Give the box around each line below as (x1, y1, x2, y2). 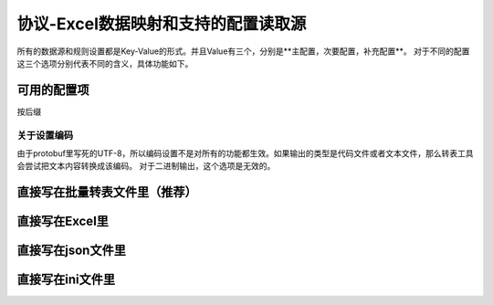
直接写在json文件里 (16, 243, 127, 258)
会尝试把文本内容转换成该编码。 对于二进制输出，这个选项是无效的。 (16, 161, 276, 172)
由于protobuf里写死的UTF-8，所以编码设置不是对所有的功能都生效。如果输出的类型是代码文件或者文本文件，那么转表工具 (16, 147, 474, 159)
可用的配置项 (16, 82, 89, 98)
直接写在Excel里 (16, 214, 110, 229)
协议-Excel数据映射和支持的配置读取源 (16, 14, 307, 34)
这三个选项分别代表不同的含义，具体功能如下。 (16, 58, 194, 68)
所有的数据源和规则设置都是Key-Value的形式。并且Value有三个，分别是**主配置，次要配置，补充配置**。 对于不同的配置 (16, 46, 470, 57)
